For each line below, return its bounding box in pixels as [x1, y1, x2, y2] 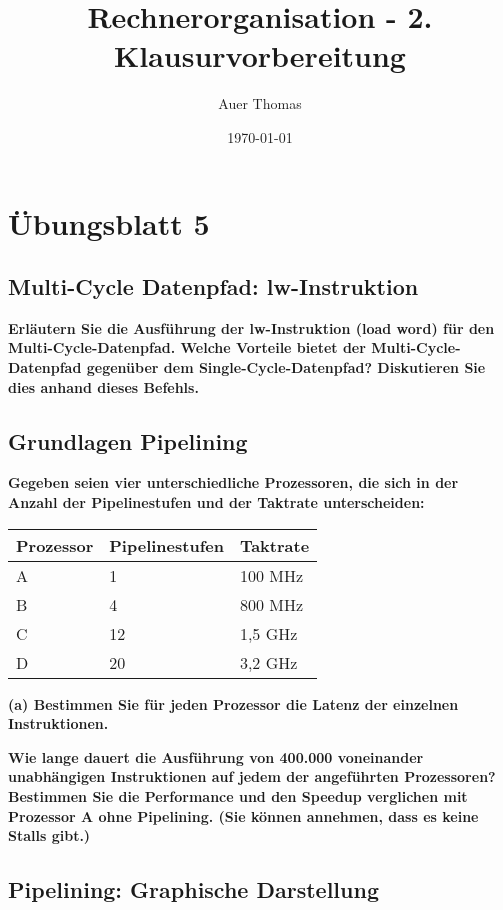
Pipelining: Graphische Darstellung [8, 874, 379, 905]
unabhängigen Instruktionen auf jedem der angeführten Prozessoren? [8, 766, 496, 787]
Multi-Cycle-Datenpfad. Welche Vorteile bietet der [8, 337, 366, 358]
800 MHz [239, 592, 304, 616]
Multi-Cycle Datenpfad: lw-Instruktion [8, 271, 419, 302]
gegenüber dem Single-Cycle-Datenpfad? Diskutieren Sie [86, 357, 486, 378]
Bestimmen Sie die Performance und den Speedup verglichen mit [8, 786, 468, 807]
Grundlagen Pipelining [8, 425, 248, 456]
